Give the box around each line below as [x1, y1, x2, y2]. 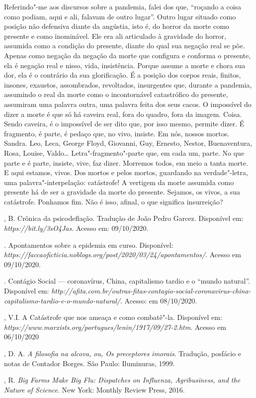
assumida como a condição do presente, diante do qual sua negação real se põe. [4, 40, 245, 51]
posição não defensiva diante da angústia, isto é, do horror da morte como [4, 21, 230, 31]
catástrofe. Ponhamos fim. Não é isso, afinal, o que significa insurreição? [4, 196, 223, 206]
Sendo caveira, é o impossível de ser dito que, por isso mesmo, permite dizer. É [4, 118, 245, 129]
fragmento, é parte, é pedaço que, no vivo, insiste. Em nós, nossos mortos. [4, 128, 230, 138]
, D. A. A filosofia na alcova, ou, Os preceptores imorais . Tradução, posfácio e [4, 348, 241, 358]
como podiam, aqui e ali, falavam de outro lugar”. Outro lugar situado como [4, 11, 236, 21]
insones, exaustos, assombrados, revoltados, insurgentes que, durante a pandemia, [4, 79, 252, 90]
